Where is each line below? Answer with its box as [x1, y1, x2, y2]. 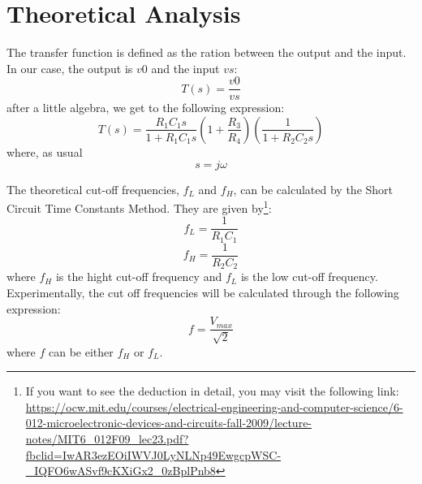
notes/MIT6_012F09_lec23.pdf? [25, 430, 189, 447]
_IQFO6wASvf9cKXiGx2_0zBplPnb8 [25, 462, 216, 479]
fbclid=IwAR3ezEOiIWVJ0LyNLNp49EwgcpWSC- [25, 446, 282, 463]
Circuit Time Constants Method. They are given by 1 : [6, 197, 272, 216]
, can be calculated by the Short [233, 180, 394, 197]
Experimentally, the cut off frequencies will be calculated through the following [6, 284, 399, 301]
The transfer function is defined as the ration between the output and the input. [6, 44, 407, 61]
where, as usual [6, 143, 83, 160]
